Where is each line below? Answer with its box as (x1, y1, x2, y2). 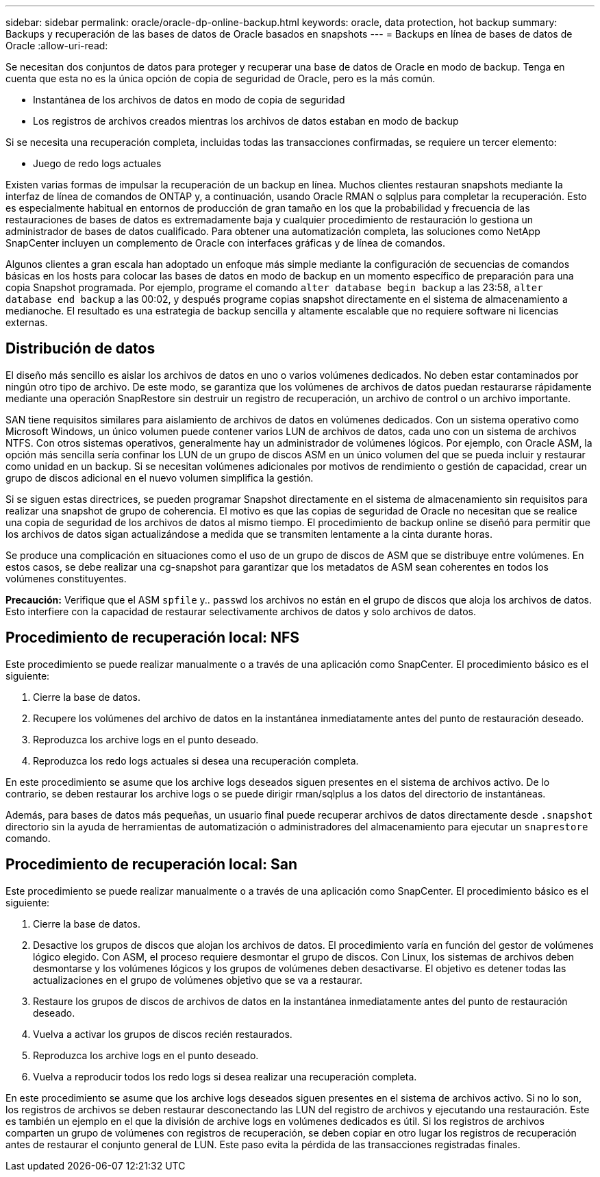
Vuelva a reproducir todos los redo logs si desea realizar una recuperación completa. (33, 1070, 417, 1082)
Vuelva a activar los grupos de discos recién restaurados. (33, 1028, 292, 1040)
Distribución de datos (5, 340, 155, 358)
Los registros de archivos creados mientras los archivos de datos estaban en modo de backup (33, 115, 459, 127)
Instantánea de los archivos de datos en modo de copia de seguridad (33, 94, 345, 106)
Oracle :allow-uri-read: (5, 40, 108, 51)
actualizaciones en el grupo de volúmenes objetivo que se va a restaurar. (33, 974, 363, 986)
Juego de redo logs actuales (33, 158, 162, 169)
